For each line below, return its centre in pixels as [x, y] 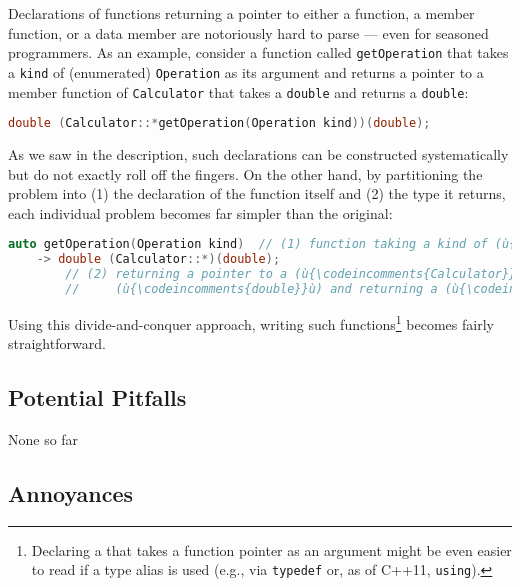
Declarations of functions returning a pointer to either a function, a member [241, 13]
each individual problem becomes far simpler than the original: [200, 212]
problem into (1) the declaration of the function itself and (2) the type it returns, [257, 193]
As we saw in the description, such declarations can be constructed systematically [258, 154]
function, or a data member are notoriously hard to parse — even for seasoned [248, 32]
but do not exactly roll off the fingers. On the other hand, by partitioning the [245, 173]
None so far [43, 438]
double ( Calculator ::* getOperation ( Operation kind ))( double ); [219, 123]
